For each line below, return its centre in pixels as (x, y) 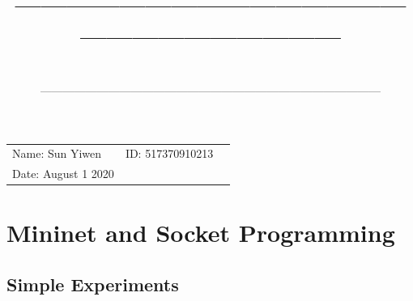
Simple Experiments (93, 284)
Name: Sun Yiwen (57, 153)
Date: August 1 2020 (63, 174)
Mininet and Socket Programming (201, 233)
